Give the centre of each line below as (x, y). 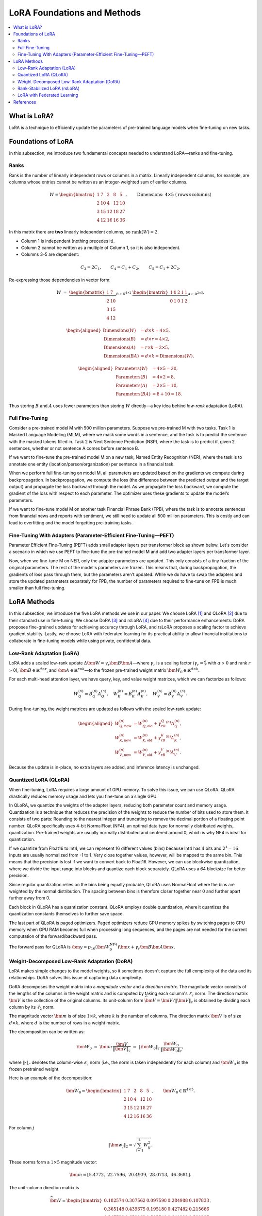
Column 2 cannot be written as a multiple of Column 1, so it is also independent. (101, 248)
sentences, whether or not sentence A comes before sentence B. (74, 448)
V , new (125, 755)
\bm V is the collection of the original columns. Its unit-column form (76, 1000)
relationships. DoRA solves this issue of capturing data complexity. (76, 978)
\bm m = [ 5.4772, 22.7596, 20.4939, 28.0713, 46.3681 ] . (131, 1175)
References (25, 102)
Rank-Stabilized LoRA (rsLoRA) (49, 89)
